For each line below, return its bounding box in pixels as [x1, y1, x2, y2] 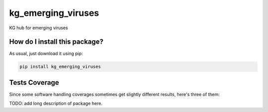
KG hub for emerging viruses [9, 25, 68, 31]
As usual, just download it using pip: [9, 51, 83, 56]
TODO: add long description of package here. [9, 101, 103, 107]
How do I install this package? [9, 38, 104, 46]
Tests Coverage [9, 78, 59, 87]
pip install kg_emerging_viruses [19, 64, 101, 69]
